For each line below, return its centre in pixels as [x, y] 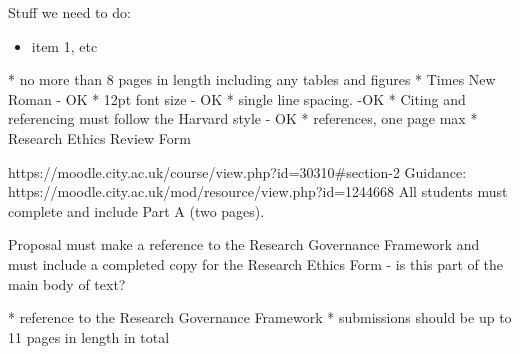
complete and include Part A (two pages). [136, 210]
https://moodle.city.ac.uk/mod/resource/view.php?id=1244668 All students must [258, 191]
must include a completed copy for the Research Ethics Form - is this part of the [255, 263]
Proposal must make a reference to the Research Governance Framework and [244, 244]
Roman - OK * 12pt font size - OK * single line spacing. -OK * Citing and [237, 98]
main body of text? [67, 283]
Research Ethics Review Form [99, 137]
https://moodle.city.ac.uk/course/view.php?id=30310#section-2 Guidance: [237, 171]
